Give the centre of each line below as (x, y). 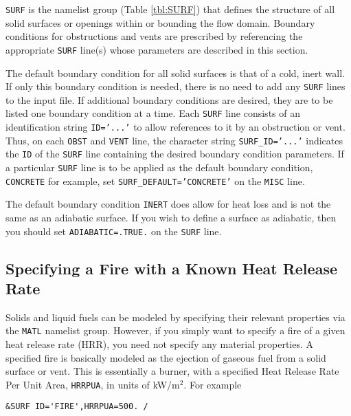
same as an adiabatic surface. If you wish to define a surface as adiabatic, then (171, 217)
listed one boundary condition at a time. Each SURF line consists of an (153, 113)
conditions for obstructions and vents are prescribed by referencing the (154, 36)
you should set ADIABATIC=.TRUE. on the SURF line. (114, 231)
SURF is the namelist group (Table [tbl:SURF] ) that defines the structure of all (170, 9)
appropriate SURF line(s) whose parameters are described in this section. (157, 49)
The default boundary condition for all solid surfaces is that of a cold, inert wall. (175, 73)
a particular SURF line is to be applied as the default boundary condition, (159, 167)
